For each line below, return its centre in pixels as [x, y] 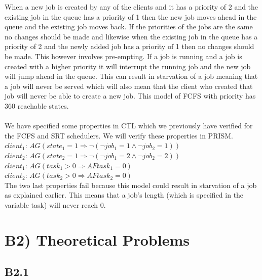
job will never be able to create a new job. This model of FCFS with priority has [130, 96]
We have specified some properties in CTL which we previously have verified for [129, 126]
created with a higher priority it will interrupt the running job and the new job [128, 66]
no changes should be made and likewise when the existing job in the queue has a [131, 36]
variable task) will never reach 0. [55, 204]
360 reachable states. [37, 105]
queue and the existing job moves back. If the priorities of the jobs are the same [129, 27]
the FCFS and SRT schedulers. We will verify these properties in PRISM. [119, 135]
